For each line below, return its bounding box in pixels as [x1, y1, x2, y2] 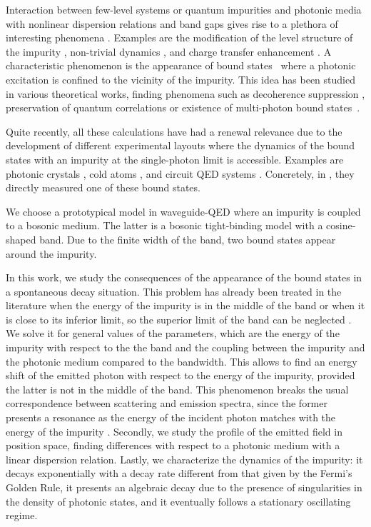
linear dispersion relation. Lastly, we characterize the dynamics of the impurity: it [6, 451, 363, 466]
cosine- [326, 218, 356, 233]
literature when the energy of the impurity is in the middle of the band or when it [6, 298, 365, 313]
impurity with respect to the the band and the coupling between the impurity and [6, 340, 365, 355]
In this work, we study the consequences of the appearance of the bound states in [6, 270, 362, 285]
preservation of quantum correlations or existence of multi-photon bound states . [6, 100, 360, 115]
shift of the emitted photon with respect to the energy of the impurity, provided [6, 368, 355, 383]
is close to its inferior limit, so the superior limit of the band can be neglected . [6, 311, 352, 326]
